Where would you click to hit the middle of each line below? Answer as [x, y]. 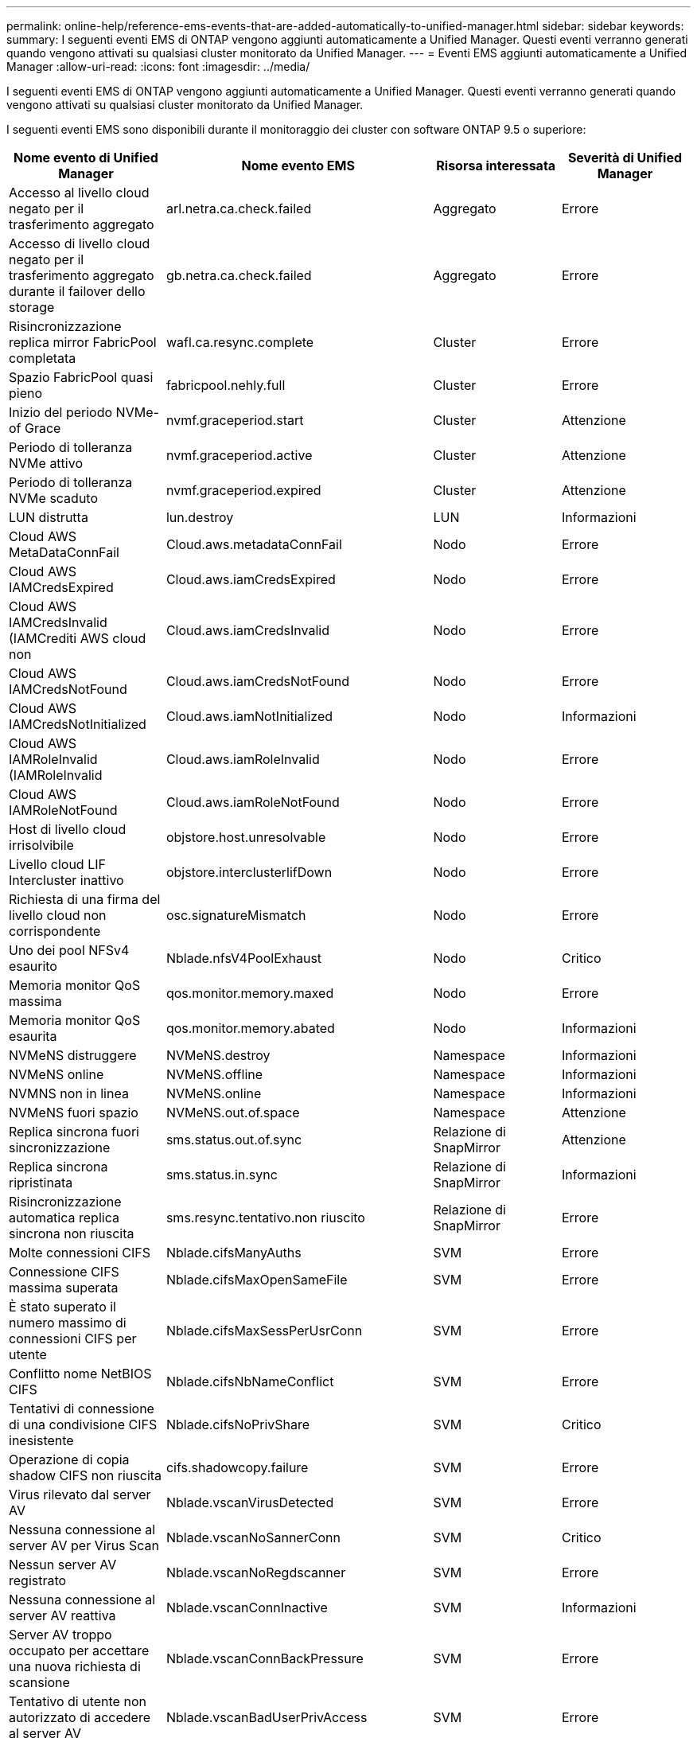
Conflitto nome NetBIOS [80, 1374]
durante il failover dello [77, 291]
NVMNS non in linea [69, 1093]
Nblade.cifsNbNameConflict [250, 1381]
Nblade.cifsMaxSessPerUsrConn [264, 1331]
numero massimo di [68, 1323]
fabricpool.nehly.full [226, 385]
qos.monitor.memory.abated [250, 1028]
